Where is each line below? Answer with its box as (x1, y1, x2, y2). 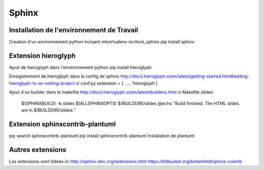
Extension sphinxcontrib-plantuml (9, 120, 116, 128)
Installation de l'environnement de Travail (9, 26, 138, 34)
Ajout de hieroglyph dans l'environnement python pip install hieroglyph (9, 64, 152, 70)
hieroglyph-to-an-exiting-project (9, 80, 75, 86)
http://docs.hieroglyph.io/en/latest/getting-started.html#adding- (120, 73, 250, 79)
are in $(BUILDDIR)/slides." (21, 107, 76, 113)
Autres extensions (9, 146, 66, 154)
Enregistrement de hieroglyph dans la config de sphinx (9, 73, 120, 79)
